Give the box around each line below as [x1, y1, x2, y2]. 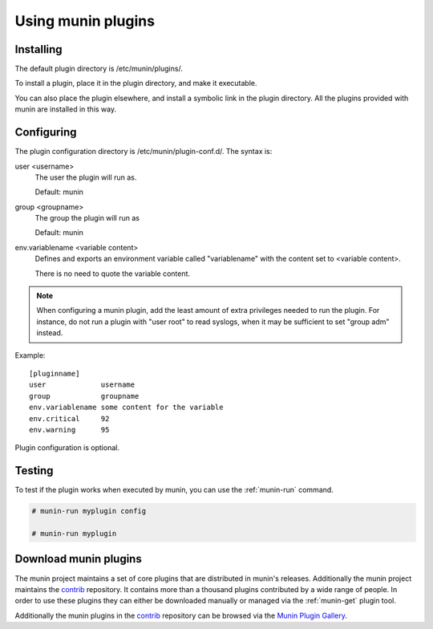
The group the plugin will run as [34, 213, 140, 223]
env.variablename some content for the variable [29, 403, 224, 412]
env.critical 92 [29, 414, 110, 423]
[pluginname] [29, 369, 80, 378]
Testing [14, 464, 54, 477]
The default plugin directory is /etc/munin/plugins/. [14, 64, 184, 74]
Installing [14, 43, 63, 56]
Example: [14, 350, 46, 360]
